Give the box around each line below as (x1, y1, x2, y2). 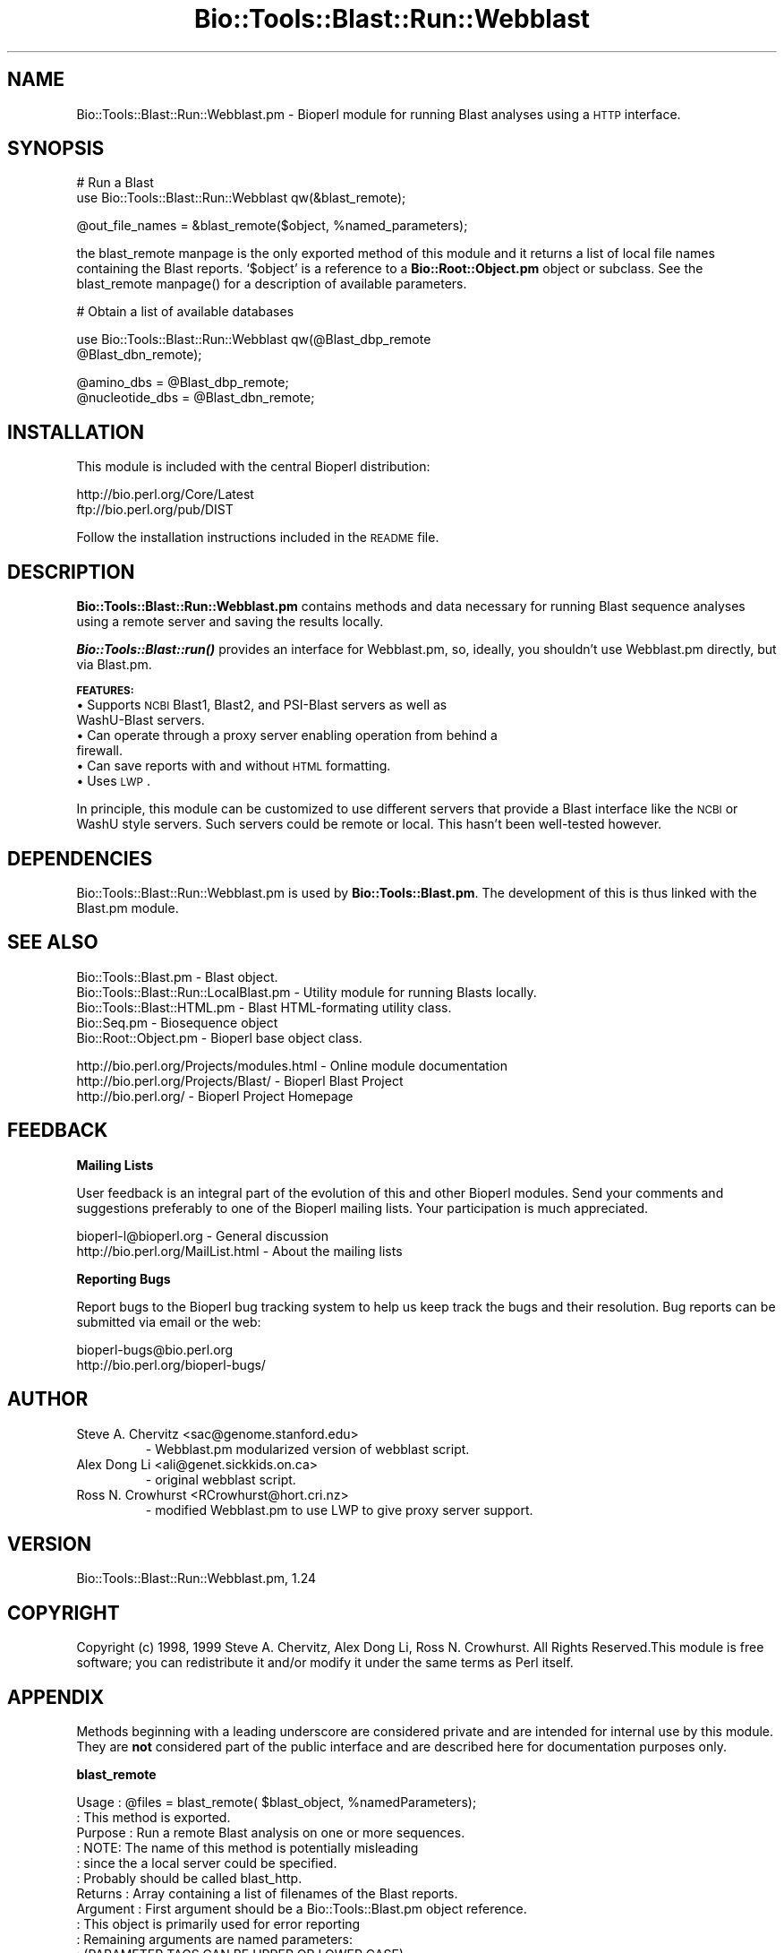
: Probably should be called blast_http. (76, 1871, 303, 1887)
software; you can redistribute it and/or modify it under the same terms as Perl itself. (76, 1655, 574, 1671)
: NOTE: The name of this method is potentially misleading (76, 1840, 419, 1856)
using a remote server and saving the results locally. (76, 614, 384, 630)
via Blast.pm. (76, 657, 152, 673)
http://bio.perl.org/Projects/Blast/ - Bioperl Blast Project (76, 1072, 404, 1088)
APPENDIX (7, 1685, 105, 1708)
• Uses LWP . (76, 773, 151, 789)
